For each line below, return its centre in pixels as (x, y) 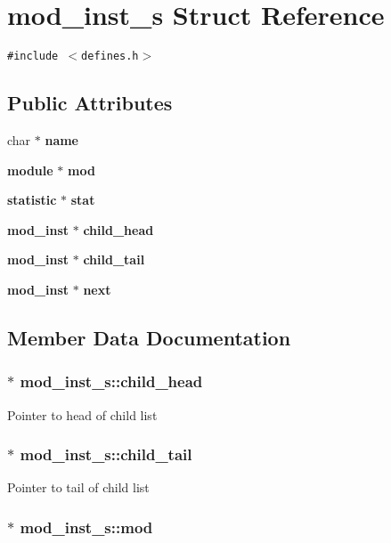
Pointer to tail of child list (78, 487)
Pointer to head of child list (82, 414)
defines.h (110, 57)
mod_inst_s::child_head (111, 381)
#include (33, 57)
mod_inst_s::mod (86, 527)
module (30, 170)
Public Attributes (90, 103)
